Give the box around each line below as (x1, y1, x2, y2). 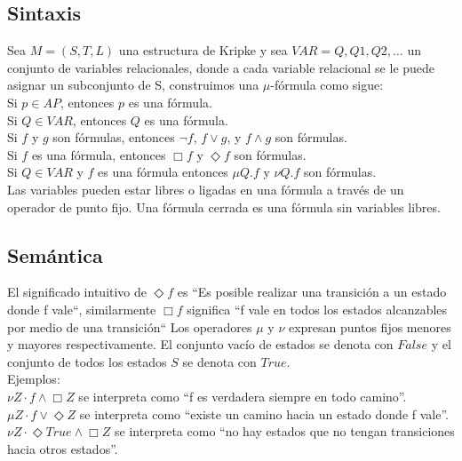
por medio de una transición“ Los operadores (7, 317, 252, 336)
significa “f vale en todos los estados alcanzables (187, 299, 448, 318)
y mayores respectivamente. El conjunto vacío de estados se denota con (7, 335, 394, 354)
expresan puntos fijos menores (288, 317, 451, 336)
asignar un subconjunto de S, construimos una (7, 76, 259, 94)
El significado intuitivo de (7, 282, 147, 301)
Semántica (7, 241, 103, 268)
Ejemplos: (7, 370, 60, 388)
